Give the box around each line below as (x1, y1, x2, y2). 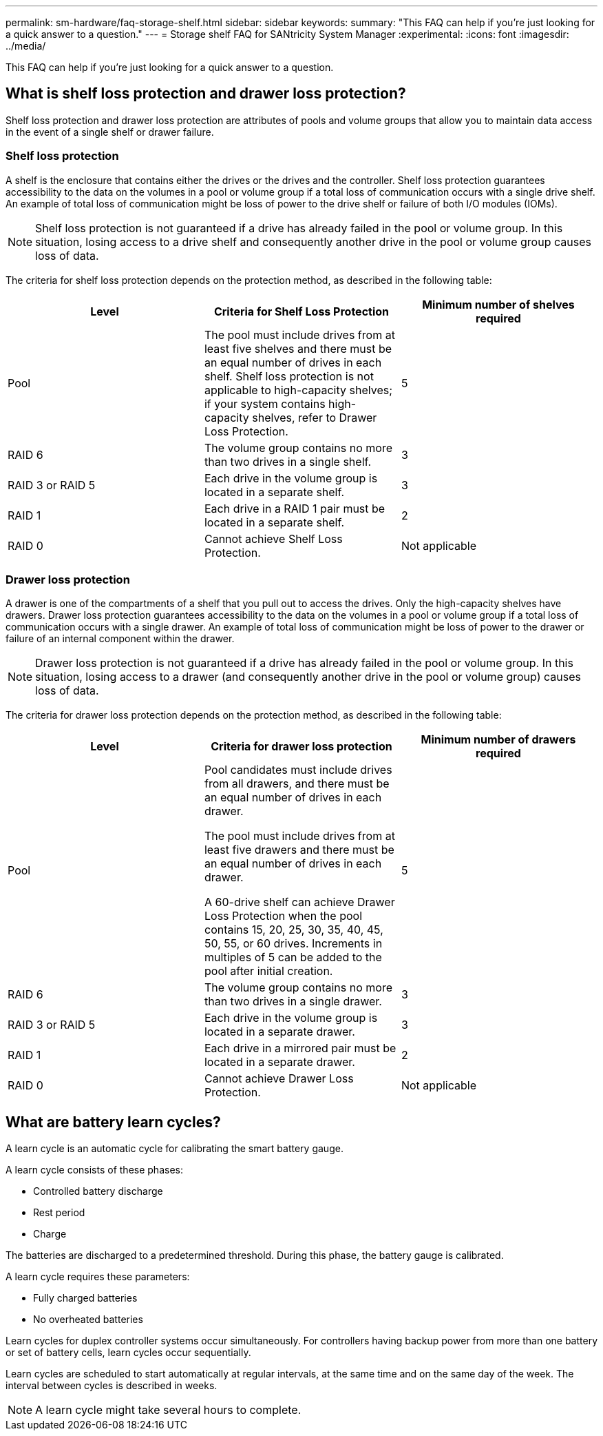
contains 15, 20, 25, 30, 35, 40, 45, (204, 923, 383, 937)
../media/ (6, 40, 46, 52)
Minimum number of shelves (422, 297, 575, 311)
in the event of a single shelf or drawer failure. (6, 125, 214, 138)
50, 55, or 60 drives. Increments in (204, 936, 383, 951)
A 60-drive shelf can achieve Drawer (204, 895, 395, 910)
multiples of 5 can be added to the (204, 950, 382, 965)
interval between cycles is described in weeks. (6, 1379, 218, 1392)
